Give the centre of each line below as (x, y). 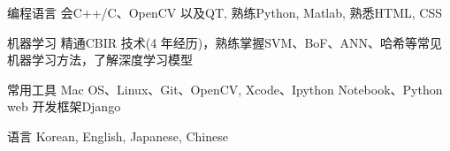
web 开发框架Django (64, 106)
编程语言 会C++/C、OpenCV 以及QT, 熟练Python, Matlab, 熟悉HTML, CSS (225, 12)
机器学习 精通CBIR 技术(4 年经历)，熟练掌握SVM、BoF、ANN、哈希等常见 (225, 42)
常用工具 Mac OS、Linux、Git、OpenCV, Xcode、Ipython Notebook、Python (225, 89)
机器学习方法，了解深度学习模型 (100, 60)
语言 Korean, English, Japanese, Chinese (118, 136)
